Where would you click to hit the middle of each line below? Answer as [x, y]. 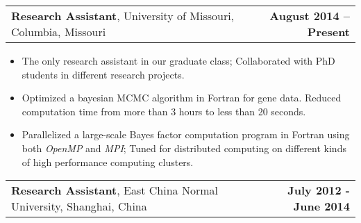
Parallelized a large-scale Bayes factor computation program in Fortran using [186, 134]
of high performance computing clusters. [108, 162]
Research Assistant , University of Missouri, [123, 16]
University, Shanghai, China [79, 206]
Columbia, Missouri [59, 32]
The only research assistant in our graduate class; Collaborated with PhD [178, 60]
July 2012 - [319, 190]
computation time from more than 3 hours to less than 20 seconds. [164, 111]
